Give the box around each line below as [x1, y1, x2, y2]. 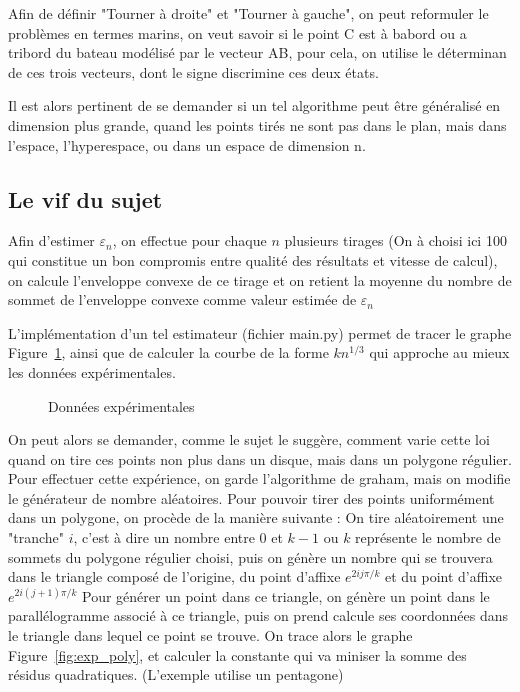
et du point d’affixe [384, 566, 503, 587]
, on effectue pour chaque [112, 230, 267, 251]
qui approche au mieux [369, 342, 510, 363]
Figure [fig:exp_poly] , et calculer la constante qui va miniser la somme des [8, 644, 467, 665]
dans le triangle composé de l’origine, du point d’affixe [8, 566, 341, 587]
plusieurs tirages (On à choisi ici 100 [284, 230, 507, 251]
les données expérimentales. [8, 361, 176, 382]
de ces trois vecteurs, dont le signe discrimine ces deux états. [8, 61, 379, 82]
